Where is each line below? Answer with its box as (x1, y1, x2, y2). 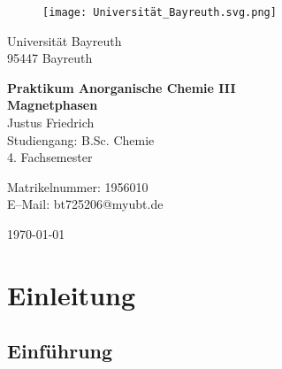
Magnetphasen (7, 96, 98, 114)
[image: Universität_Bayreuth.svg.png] (42, 6, 277, 19)
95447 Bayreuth (7, 49, 93, 67)
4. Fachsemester (7, 148, 93, 166)
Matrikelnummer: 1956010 (7, 177, 149, 196)
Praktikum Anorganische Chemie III (7, 78, 236, 96)
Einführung (7, 337, 113, 365)
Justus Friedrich (7, 113, 95, 132)
